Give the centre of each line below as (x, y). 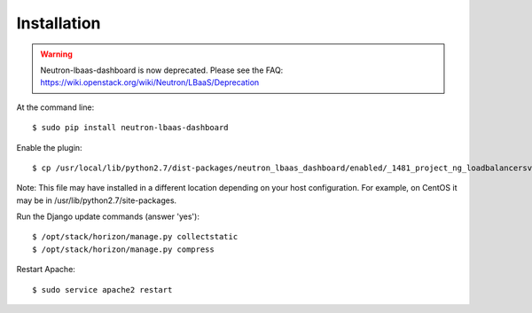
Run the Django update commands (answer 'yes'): (108, 216)
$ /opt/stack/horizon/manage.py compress (123, 249)
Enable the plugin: (50, 147)
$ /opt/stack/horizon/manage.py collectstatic (135, 237)
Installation (59, 23)
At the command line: (55, 107)
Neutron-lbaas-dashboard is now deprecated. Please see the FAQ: (162, 70)
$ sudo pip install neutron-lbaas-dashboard (131, 128)
